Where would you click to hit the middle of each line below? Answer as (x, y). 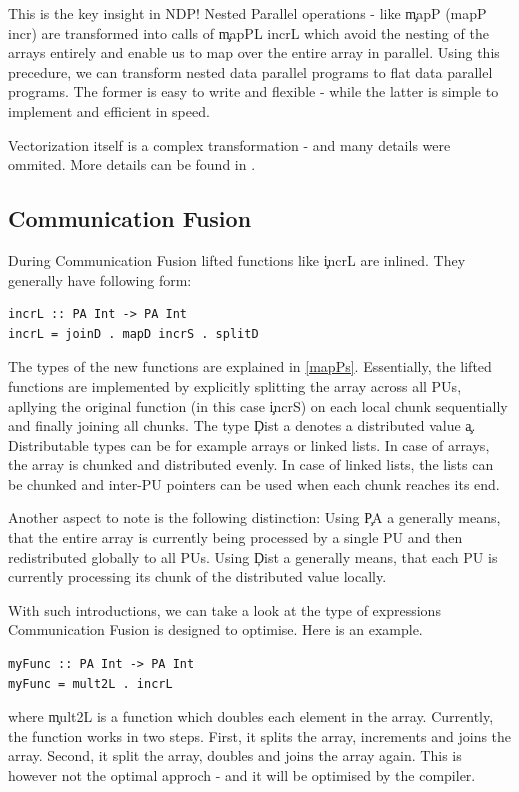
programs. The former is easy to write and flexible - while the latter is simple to (253, 91)
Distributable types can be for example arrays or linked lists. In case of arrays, (249, 444)
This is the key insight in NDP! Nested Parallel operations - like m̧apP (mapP (247, 13)
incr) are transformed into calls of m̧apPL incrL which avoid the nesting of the (248, 32)
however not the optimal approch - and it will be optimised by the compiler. (242, 775)
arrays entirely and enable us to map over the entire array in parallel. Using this (254, 52)
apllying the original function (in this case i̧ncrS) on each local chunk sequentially (258, 405)
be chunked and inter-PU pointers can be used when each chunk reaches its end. (254, 483)
